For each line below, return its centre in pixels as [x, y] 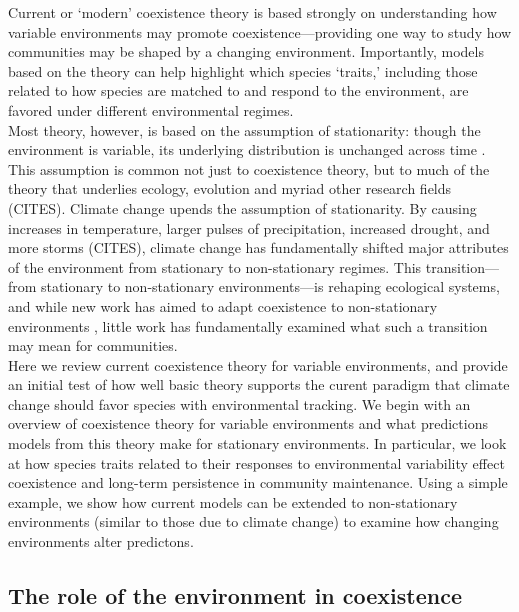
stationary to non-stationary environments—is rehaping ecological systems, [270, 286]
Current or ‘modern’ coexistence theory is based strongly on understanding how [252, 12]
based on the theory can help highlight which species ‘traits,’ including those [243, 70]
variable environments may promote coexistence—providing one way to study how [260, 31]
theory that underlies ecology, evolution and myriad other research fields [230, 188]
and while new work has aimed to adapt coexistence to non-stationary [223, 305]
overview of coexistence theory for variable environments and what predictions [248, 423]
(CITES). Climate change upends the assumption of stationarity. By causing [242, 207]
